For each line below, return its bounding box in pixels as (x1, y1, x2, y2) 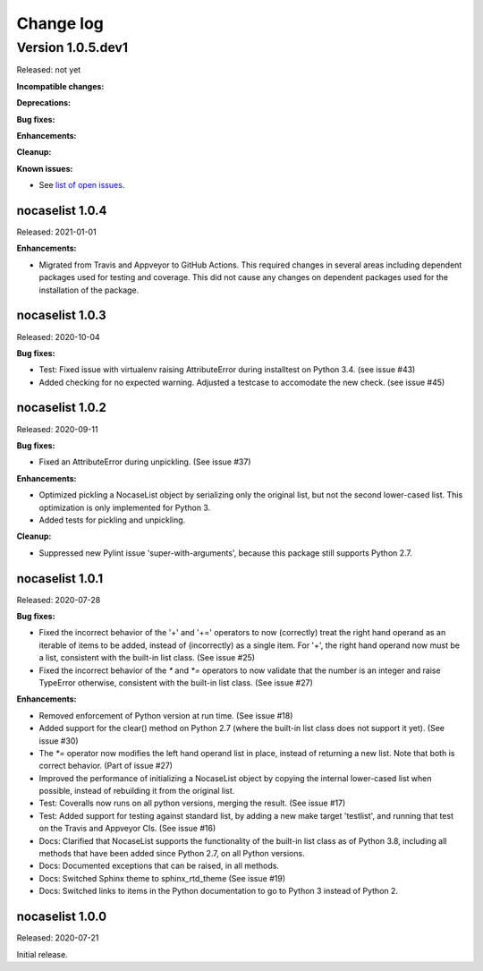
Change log (16, 13, 105, 33)
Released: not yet (16, 64, 81, 75)
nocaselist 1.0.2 (16, 400, 107, 415)
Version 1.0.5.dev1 (16, 39, 129, 55)
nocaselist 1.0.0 (16, 909, 107, 924)
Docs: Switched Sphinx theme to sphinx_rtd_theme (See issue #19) (38, 873, 286, 883)
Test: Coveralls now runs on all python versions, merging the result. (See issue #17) (38, 797, 346, 809)
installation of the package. (38, 285, 140, 295)
